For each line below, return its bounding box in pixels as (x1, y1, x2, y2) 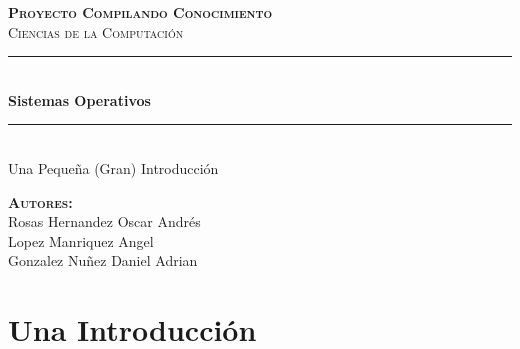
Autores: (8, 191, 73, 212)
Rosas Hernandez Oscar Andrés (8, 211, 201, 232)
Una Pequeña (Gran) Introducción (8, 157, 219, 178)
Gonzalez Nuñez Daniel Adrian (8, 250, 198, 271)
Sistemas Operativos (8, 89, 151, 110)
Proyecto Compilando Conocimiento (8, 2, 273, 22)
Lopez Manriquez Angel (8, 230, 154, 251)
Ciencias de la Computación (8, 21, 184, 42)
